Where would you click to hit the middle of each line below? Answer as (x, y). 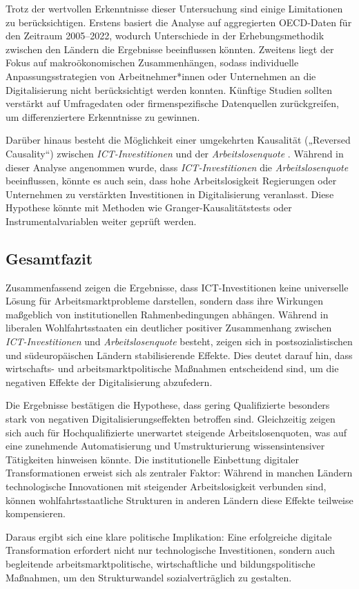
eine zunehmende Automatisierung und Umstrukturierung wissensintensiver (165, 446)
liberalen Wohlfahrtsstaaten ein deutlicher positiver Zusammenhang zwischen (169, 328)
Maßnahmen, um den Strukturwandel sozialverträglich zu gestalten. (149, 577)
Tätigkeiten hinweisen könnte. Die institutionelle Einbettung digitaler (152, 459)
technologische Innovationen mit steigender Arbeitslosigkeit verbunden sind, (166, 486)
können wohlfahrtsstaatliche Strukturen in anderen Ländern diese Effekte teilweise (179, 500)
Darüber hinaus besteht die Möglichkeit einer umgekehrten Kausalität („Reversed (178, 140)
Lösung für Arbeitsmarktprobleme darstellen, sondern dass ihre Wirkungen (164, 301)
